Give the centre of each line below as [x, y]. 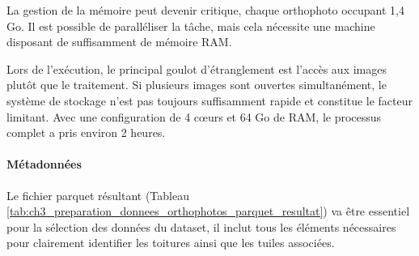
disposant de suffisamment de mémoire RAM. [119, 42]
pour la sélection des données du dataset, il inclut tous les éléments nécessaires [201, 226]
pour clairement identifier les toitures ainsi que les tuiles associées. [171, 243]
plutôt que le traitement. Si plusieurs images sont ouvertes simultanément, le [197, 85]
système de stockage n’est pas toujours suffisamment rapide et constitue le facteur [210, 100]
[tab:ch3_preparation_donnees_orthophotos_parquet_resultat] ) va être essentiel [208, 211]
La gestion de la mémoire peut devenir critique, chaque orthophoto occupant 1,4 [205, 10]
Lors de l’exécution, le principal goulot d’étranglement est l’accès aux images [197, 68]
